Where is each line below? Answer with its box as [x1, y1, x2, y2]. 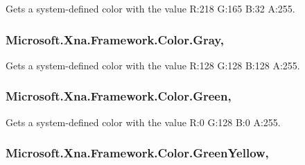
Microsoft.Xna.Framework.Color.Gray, [6, 31, 224, 48]
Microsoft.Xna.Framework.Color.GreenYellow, [6, 144, 269, 162]
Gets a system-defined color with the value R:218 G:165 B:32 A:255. [6, 1, 295, 15]
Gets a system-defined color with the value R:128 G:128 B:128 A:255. [6, 58, 300, 72]
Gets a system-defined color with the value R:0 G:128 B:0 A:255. [6, 114, 281, 129]
